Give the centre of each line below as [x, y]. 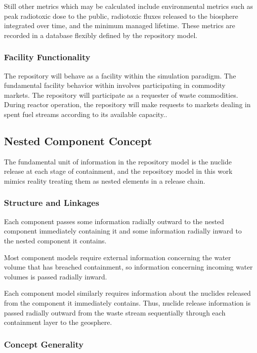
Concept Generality [44, 344]
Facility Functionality [47, 57]
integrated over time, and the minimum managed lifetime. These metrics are [120, 25]
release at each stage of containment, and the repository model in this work [118, 171]
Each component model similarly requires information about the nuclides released [128, 293]
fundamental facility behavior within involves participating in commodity [115, 85]
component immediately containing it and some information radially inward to [123, 231]
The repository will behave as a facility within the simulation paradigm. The [120, 75]
